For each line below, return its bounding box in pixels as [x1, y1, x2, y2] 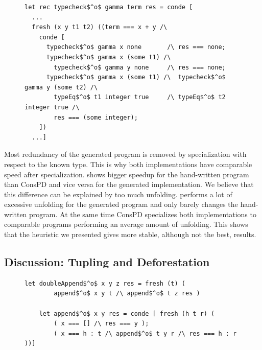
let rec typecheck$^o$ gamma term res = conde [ [25, 4, 193, 11]
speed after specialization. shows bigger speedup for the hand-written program [4, 169, 249, 179]
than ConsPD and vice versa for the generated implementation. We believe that [4, 179, 254, 190]
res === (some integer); [54, 113, 138, 121]
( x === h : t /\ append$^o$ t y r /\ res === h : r [54, 330, 237, 337]
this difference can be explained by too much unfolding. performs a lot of [4, 189, 232, 199]
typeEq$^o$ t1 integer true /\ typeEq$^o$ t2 [54, 94, 226, 101]
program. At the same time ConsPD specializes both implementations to [29, 208, 256, 219]
